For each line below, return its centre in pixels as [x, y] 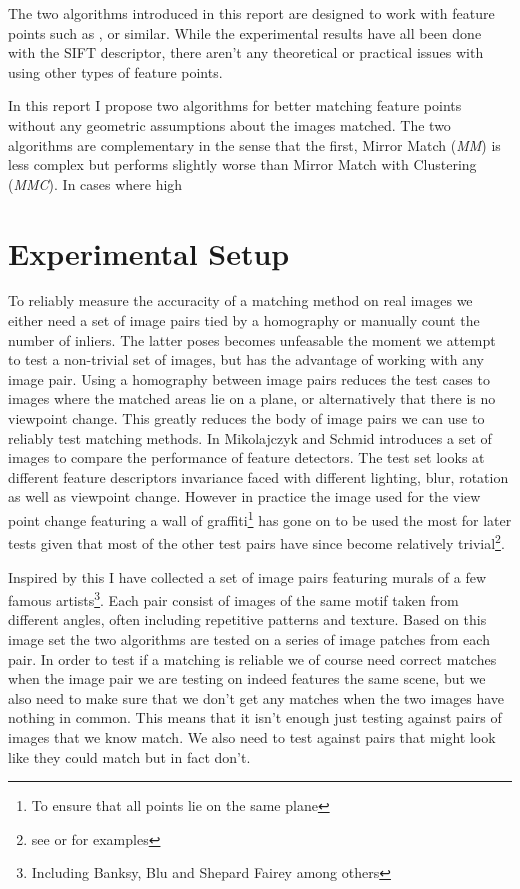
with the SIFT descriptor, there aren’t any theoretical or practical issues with [246, 52]
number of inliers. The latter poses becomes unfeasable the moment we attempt [252, 339]
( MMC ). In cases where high [95, 183]
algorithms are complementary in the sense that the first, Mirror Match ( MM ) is [254, 144]
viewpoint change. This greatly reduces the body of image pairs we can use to [246, 418]
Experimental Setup [149, 252]
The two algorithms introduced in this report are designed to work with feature [251, 13]
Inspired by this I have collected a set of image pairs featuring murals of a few [247, 576]
